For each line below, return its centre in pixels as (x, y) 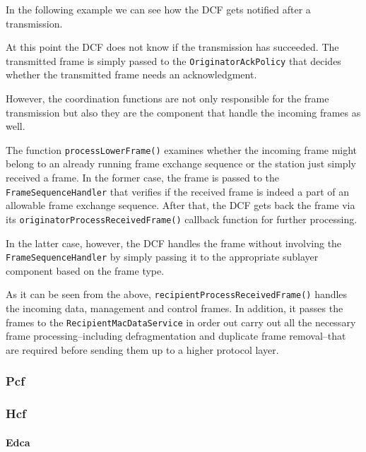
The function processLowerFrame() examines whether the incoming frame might (182, 149)
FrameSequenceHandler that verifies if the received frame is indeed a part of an (178, 191)
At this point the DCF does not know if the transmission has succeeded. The (172, 47)
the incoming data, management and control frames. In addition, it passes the (175, 308)
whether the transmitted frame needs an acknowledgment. (131, 75)
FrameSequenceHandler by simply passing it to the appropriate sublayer (162, 257)
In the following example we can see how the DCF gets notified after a (158, 9)
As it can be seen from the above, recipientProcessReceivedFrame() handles (177, 294)
